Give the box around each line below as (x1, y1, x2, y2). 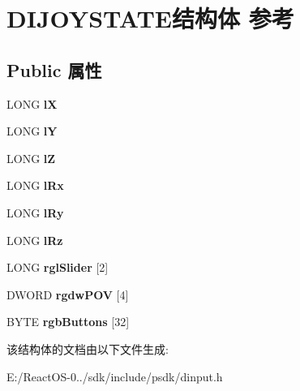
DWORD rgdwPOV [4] (6, 286, 129, 303)
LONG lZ (6, 149, 56, 166)
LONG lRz (6, 231, 63, 248)
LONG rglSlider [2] (6, 259, 109, 276)
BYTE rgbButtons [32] (6, 313, 130, 330)
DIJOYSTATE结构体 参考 (6, 2, 294, 35)
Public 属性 (6, 57, 102, 82)
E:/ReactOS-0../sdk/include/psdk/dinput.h (6, 367, 223, 385)
